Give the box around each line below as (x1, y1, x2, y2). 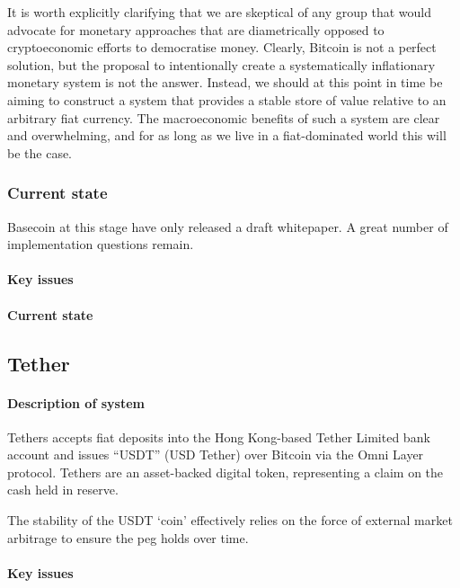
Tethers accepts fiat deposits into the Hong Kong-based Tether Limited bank (7, 427, 430, 446)
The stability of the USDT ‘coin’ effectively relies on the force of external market (7, 511, 453, 530)
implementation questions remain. (7, 235, 194, 254)
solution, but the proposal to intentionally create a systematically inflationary (7, 55, 436, 74)
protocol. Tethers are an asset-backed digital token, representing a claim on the (7, 462, 444, 481)
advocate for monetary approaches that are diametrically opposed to (7, 20, 385, 39)
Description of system (7, 393, 145, 412)
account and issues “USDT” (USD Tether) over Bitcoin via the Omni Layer (7, 445, 424, 464)
